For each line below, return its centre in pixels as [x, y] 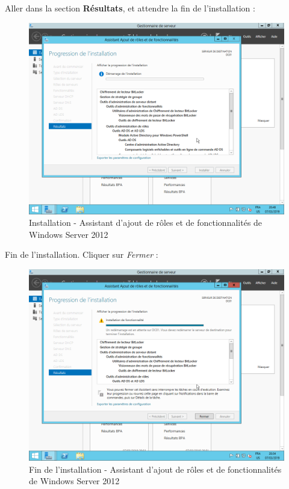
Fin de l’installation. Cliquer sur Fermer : [82, 254]
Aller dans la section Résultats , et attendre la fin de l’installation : [130, 8]
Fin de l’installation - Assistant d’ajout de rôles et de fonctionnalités [155, 469]
